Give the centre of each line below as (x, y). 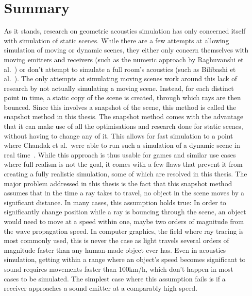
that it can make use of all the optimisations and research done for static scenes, (124, 126)
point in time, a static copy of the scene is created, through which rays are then (123, 97)
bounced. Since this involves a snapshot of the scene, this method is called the (120, 107)
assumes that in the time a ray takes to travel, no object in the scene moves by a (124, 193)
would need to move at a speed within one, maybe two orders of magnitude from (124, 221)
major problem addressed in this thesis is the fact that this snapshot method (118, 183)
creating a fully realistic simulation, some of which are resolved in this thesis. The (126, 174)
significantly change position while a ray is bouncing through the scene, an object (125, 212)
